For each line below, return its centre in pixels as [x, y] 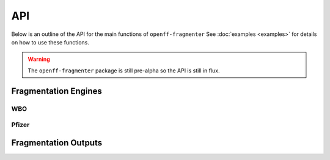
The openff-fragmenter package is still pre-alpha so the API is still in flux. [124, 71]
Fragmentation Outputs [57, 143]
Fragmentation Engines [57, 91]
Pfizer [20, 125]
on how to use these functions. [50, 42]
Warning [39, 59]
